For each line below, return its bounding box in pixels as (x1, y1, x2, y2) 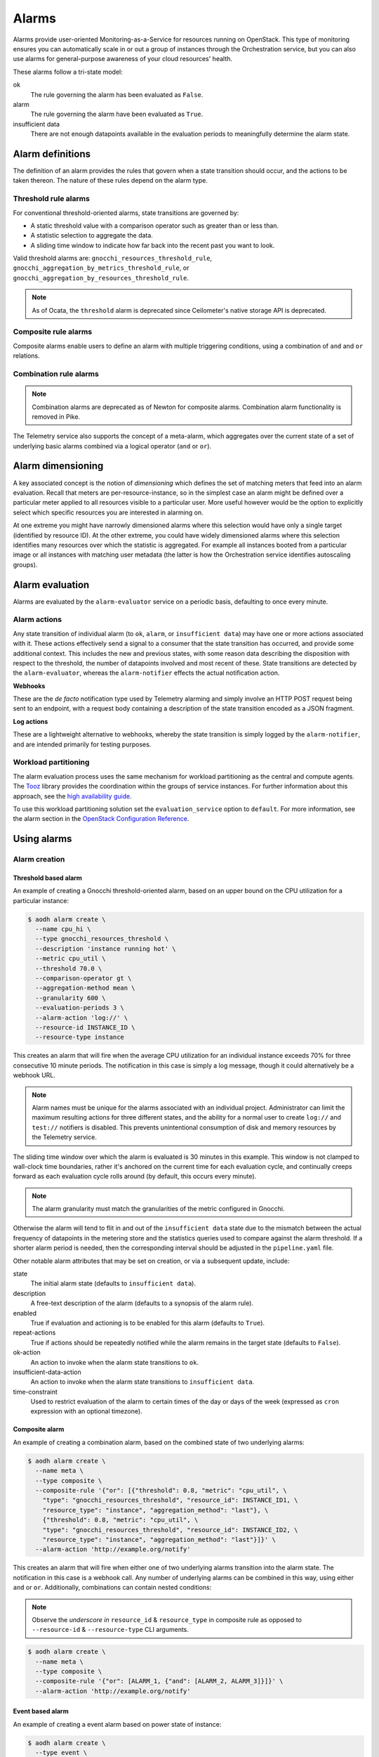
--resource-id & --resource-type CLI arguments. (32, 1626, 189, 1634)
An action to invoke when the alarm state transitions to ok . (30, 1358, 199, 1366)
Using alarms (13, 833, 72, 845)
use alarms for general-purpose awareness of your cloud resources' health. (13, 55, 233, 63)
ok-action (13, 1348, 41, 1356)
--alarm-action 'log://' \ (35, 1013, 128, 1022)
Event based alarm (13, 1707, 69, 1716)
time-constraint (13, 1387, 58, 1396)
